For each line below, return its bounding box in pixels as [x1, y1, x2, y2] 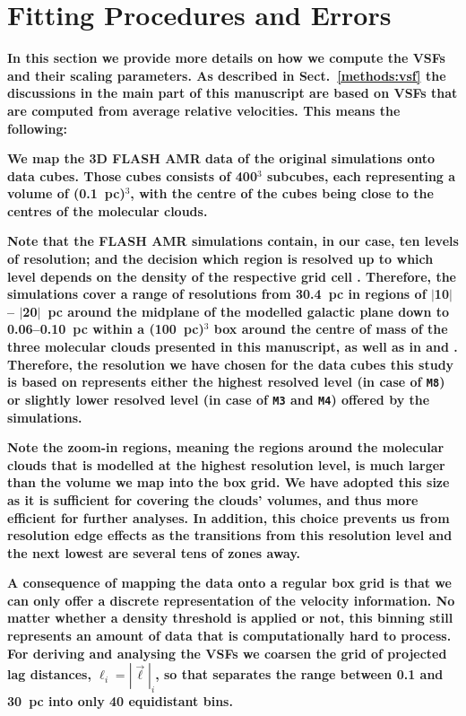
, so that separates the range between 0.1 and [155, 665, 444, 684]
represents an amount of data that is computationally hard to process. [7, 626, 452, 645]
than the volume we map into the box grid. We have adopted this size [7, 473, 450, 492]
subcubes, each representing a [266, 166, 456, 185]
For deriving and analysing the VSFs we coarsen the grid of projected [7, 643, 447, 662]
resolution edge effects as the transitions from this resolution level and [7, 526, 453, 545]
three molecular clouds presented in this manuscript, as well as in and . [7, 337, 458, 356]
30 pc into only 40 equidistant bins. [7, 692, 233, 711]
